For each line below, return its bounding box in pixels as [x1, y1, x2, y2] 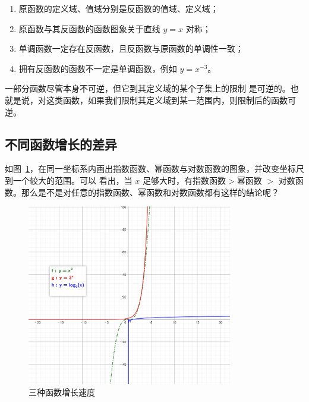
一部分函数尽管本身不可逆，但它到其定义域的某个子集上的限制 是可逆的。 [5, 82, 291, 95]
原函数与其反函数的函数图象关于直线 [18, 22, 160, 34]
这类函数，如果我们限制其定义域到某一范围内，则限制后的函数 [46, 93, 288, 106]
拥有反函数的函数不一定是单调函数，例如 [18, 62, 177, 74]
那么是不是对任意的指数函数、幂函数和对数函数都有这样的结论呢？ [21, 186, 279, 198]
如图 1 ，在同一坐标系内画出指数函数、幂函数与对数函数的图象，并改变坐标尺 [5, 162, 304, 175]
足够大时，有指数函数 [143, 174, 226, 186]
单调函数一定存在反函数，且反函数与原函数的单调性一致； [18, 42, 244, 55]
